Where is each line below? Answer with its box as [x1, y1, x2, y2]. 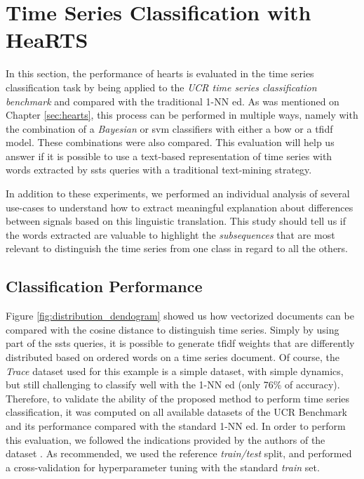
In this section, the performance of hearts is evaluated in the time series [6, 66, 314, 81]
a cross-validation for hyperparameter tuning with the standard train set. [6, 459, 320, 474]
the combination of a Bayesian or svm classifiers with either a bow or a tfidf [6, 121, 333, 136]
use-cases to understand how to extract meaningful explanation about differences [6, 199, 353, 214]
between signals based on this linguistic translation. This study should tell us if [6, 214, 346, 228]
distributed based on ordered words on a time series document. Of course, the [6, 350, 339, 365]
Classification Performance [6, 275, 203, 297]
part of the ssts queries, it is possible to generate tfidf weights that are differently [6, 336, 355, 350]
